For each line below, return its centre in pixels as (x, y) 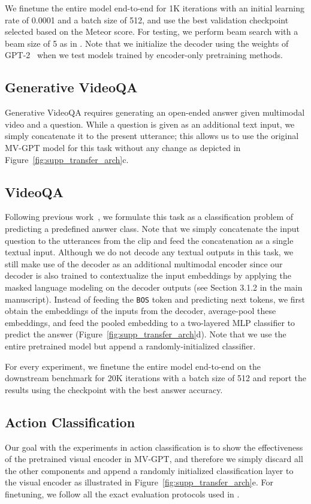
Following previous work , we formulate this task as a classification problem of (149, 217)
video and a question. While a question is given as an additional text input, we (150, 124)
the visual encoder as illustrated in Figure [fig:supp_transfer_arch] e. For (139, 482)
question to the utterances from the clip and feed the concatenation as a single (149, 240)
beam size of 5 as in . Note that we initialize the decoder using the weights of (147, 43)
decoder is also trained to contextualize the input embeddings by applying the (148, 275)
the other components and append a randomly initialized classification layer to (149, 470)
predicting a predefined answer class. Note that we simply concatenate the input (152, 228)
